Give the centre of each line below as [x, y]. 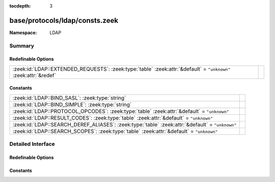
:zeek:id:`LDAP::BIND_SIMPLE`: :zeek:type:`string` [72, 104]
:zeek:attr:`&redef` [34, 75]
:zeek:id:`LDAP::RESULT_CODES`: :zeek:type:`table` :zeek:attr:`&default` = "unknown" [113, 118]
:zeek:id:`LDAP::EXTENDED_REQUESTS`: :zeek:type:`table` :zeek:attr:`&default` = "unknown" [121, 69]
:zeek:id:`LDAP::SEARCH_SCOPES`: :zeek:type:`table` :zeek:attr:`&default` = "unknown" [115, 131]
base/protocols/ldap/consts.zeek [64, 20]
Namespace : [23, 33]
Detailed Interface [32, 144]
